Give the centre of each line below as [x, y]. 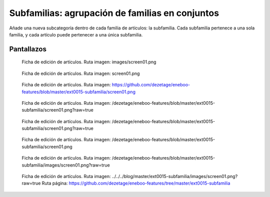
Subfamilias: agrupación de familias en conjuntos [114, 13]
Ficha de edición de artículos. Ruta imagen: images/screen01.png [89, 62]
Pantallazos [28, 49]
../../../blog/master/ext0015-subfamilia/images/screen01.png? [175, 177]
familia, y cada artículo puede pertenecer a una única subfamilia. [76, 34]
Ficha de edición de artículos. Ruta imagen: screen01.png [81, 73]
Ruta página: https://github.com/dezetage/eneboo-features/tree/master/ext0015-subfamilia [136, 183]
